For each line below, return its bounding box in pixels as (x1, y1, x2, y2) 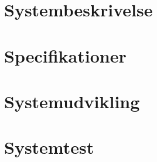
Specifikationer (4, 43, 127, 67)
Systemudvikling (4, 89, 140, 113)
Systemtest (4, 135, 94, 159)
